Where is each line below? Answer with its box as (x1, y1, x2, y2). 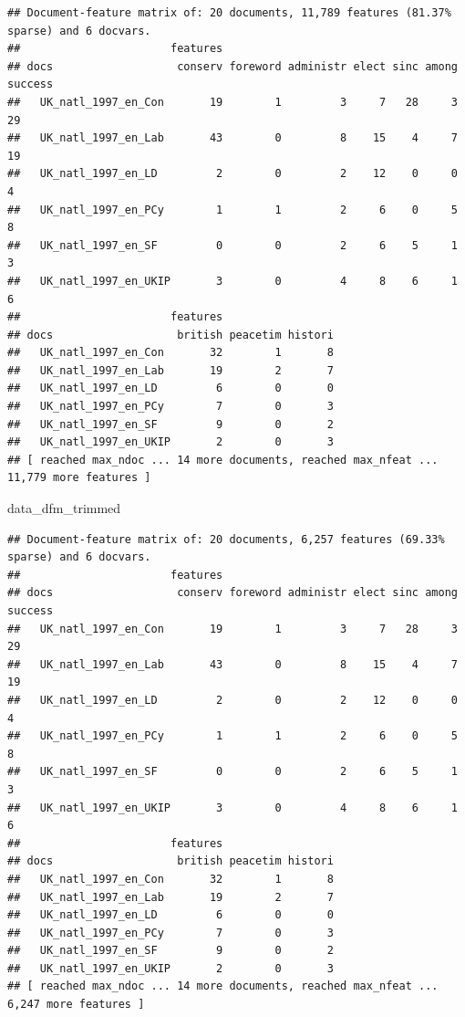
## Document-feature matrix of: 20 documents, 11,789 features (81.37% (7, 6, 451, 19)
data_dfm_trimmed (7, 498, 121, 518)
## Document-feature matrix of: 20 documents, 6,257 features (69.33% (7, 532, 445, 546)
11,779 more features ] (7, 471, 151, 485)
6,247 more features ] (7, 998, 145, 1012)
